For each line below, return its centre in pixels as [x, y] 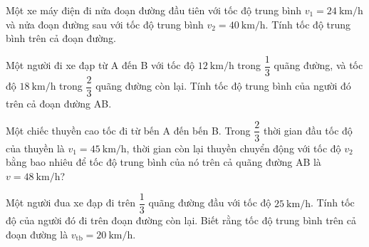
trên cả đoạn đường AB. [59, 103]
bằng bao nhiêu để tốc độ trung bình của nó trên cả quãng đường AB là [163, 162]
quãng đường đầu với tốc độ [210, 203]
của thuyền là [35, 148]
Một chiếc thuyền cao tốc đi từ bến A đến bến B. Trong [128, 130]
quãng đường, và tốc [318, 65]
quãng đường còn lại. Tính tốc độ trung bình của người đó [223, 86]
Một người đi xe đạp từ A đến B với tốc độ [100, 65]
